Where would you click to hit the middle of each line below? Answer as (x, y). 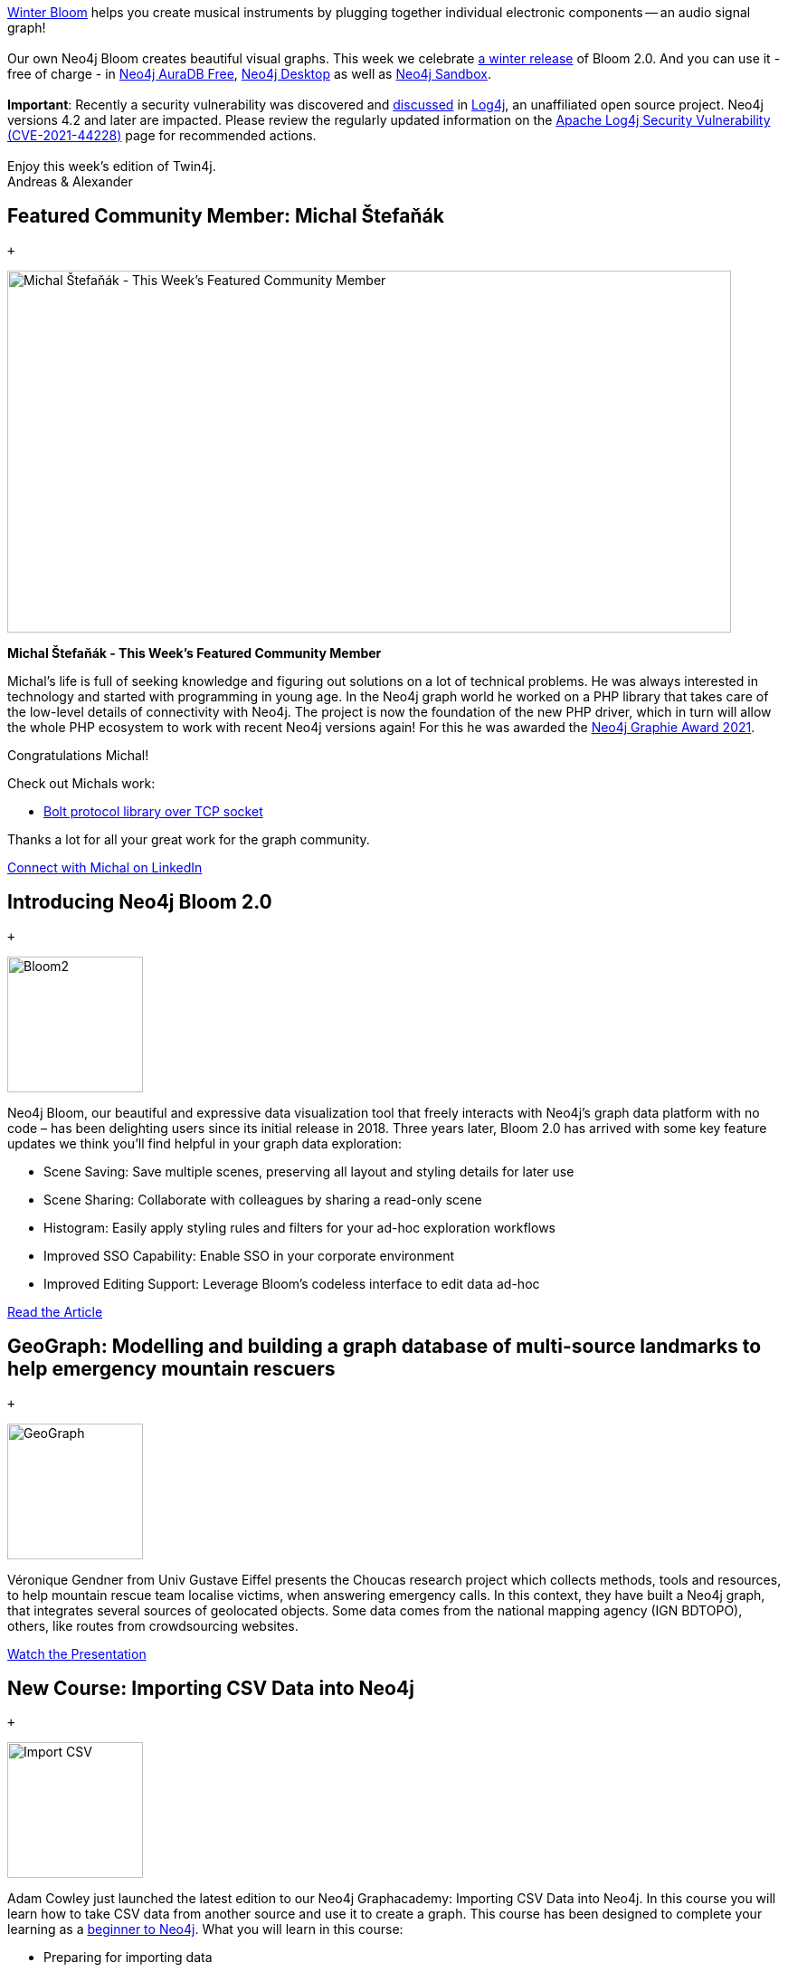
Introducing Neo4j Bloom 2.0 (140, 902)
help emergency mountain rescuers (171, 1369)
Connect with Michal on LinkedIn (105, 867)
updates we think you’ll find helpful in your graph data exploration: (205, 1143)
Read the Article (55, 1311)
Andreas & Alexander (70, 181)
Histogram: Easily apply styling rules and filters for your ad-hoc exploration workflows (299, 1227)
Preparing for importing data (128, 1958)
